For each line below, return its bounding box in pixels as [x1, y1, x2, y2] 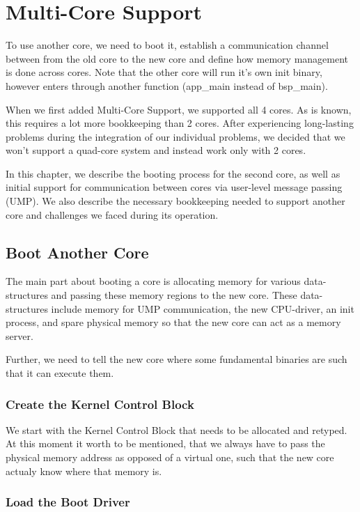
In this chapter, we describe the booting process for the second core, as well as [6, 166, 341, 180]
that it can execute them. [6, 366, 114, 380]
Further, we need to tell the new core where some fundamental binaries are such [6, 352, 347, 366]
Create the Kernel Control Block [6, 395, 194, 412]
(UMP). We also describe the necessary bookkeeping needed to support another [6, 194, 345, 208]
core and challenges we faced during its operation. [6, 207, 219, 222]
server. [6, 328, 33, 343]
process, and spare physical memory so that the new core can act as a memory [6, 315, 341, 329]
